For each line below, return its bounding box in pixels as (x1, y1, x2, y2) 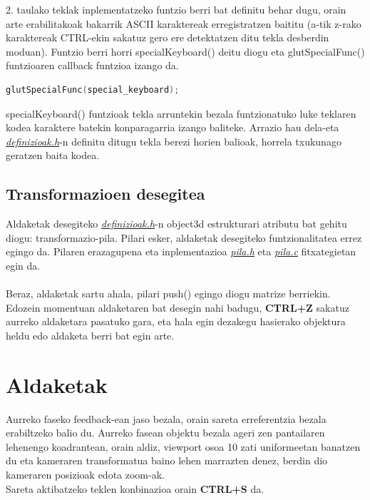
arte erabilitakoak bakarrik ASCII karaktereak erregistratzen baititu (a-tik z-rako (6, 16, 361, 31)
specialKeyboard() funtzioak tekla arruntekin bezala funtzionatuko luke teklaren (6, 106, 356, 121)
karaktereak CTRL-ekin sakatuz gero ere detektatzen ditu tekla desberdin (6, 30, 329, 45)
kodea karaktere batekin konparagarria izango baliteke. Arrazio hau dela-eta (6, 120, 339, 135)
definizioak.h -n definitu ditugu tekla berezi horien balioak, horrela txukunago (6, 133, 341, 148)
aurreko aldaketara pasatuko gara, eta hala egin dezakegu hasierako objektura (6, 314, 346, 329)
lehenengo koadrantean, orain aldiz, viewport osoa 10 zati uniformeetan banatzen (6, 439, 361, 454)
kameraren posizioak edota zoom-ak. (6, 466, 165, 481)
